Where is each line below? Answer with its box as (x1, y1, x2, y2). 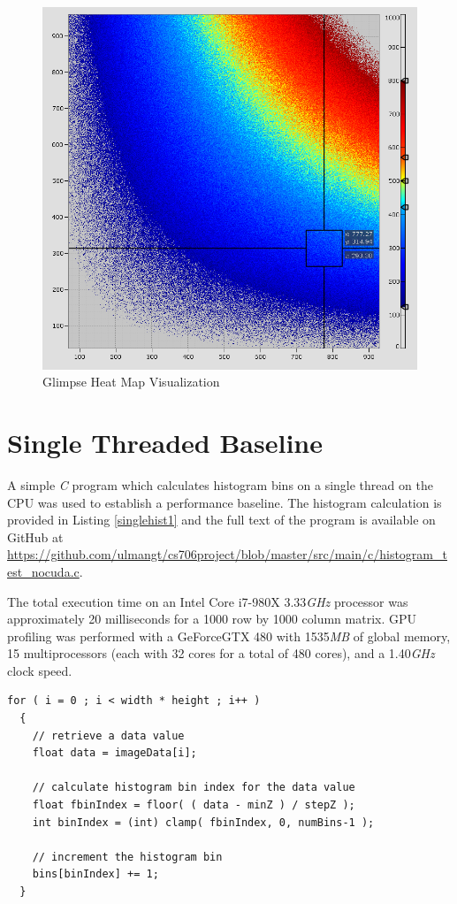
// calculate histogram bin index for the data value (32, 781, 355, 794)
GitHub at (7, 527, 64, 546)
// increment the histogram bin (32, 850, 223, 863)
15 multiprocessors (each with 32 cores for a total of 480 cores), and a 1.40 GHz (7, 644, 435, 663)
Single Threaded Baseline (7, 425, 324, 461)
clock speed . (7, 661, 72, 679)
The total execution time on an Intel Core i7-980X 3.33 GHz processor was (7, 592, 408, 610)
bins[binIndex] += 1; (32, 868, 159, 881)
